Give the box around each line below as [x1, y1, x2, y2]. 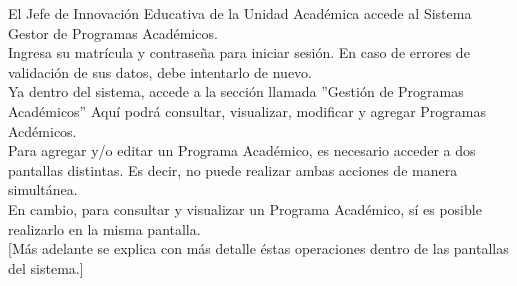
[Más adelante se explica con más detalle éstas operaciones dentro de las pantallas [8, 238, 509, 259]
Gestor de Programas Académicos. [8, 22, 218, 43]
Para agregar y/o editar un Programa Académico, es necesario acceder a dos [8, 140, 476, 161]
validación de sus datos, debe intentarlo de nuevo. [8, 61, 312, 82]
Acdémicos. [8, 120, 77, 141]
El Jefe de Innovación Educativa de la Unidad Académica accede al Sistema [8, 3, 472, 23]
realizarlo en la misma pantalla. [8, 218, 201, 239]
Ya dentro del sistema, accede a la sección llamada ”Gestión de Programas [8, 81, 464, 102]
